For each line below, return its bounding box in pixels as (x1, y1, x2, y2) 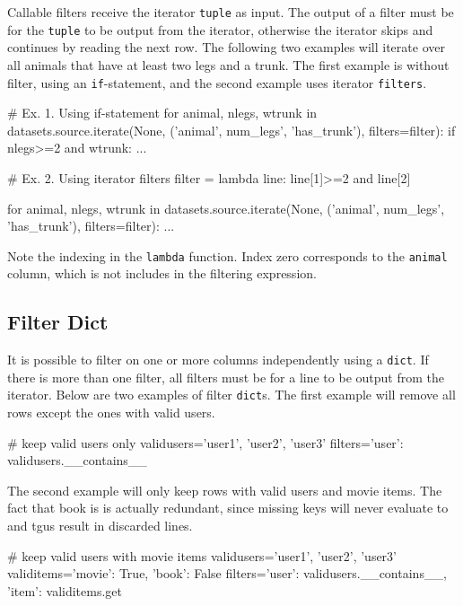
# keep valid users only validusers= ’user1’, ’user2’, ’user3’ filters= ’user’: (7, 433, 404, 452)
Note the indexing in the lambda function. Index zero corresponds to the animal (7, 246, 448, 265)
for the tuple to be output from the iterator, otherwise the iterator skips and (7, 20, 433, 39)
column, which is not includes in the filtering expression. (7, 264, 317, 283)
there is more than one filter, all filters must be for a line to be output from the (7, 367, 444, 386)
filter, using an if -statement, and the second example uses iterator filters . (7, 73, 427, 92)
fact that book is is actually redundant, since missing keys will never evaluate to (7, 498, 449, 517)
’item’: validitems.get (7, 581, 123, 600)
